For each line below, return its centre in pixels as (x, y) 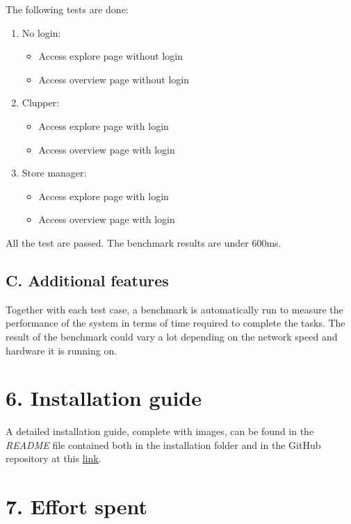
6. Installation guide (104, 398)
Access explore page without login (111, 56)
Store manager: (54, 173)
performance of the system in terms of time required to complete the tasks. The (175, 323)
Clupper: (41, 103)
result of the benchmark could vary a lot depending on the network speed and (172, 336)
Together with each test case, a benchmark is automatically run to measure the (174, 309)
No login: (41, 32)
